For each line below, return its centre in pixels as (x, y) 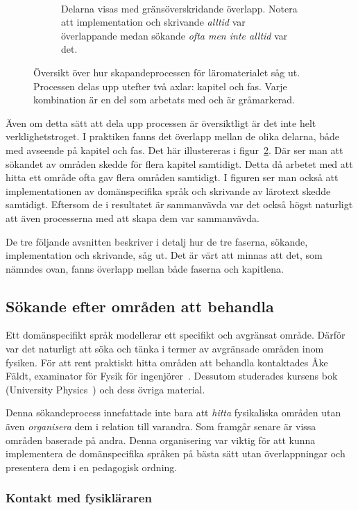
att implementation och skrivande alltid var (153, 22)
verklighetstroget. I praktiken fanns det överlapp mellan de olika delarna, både (173, 136)
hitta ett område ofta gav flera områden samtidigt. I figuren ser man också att (172, 177)
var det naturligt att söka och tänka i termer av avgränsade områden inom (165, 349)
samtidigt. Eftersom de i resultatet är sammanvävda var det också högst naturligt (179, 204)
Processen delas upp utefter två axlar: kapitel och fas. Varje (160, 86)
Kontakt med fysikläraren (79, 498)
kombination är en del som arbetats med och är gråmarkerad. (164, 100)
